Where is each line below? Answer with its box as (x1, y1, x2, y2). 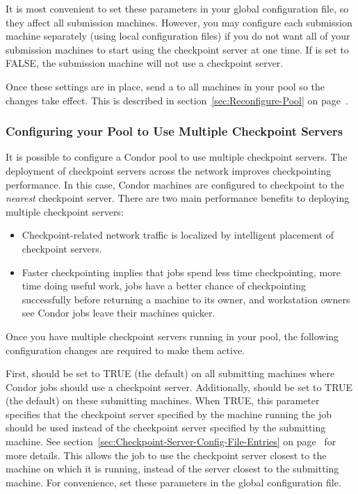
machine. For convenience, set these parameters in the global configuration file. (6, 475, 341, 489)
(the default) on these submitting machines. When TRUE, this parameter (6, 393, 320, 408)
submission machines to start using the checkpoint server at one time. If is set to (6, 42, 349, 56)
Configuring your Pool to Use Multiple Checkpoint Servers (6, 122, 343, 140)
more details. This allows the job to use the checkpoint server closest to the (6, 447, 327, 462)
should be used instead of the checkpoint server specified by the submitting (6, 420, 326, 435)
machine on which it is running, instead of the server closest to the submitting (6, 461, 339, 476)
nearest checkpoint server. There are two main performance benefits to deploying (6, 191, 350, 205)
